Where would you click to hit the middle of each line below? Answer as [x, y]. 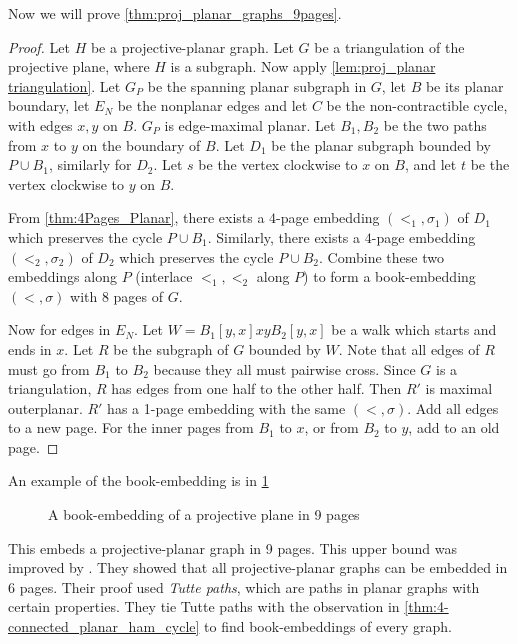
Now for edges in [59, 329]
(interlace [164, 276]
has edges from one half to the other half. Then [256, 388]
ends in [30, 348]
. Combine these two [381, 256]
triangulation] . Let [64, 85]
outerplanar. [45, 407]
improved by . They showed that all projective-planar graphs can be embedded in [258, 567]
